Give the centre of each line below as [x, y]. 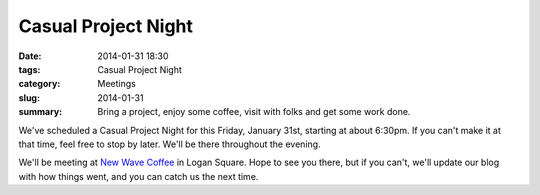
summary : [40, 112]
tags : [29, 69]
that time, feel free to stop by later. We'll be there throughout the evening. [169, 144]
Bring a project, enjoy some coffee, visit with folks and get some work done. [254, 112]
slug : [29, 97]
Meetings [117, 84]
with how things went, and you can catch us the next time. [138, 176]
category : [39, 84]
